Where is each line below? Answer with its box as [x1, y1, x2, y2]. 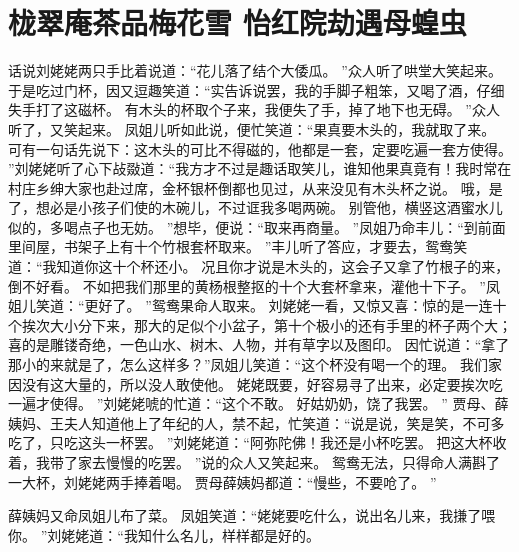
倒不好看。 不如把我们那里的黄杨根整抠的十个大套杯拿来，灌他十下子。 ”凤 [8, 275, 500, 296]
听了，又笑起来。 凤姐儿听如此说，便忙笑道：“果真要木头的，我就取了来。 [8, 118, 496, 139]
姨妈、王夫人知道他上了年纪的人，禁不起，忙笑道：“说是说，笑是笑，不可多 [8, 412, 505, 433]
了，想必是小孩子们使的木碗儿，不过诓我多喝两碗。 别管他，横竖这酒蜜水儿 [8, 197, 503, 218]
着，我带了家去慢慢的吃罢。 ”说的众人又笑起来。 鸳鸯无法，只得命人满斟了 [8, 452, 500, 472]
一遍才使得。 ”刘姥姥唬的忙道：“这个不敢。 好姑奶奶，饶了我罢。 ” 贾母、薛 [8, 393, 509, 414]
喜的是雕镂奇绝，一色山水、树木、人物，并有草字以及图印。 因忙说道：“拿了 [8, 334, 510, 355]
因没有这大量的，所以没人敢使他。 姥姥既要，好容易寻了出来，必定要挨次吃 [8, 373, 503, 394]
